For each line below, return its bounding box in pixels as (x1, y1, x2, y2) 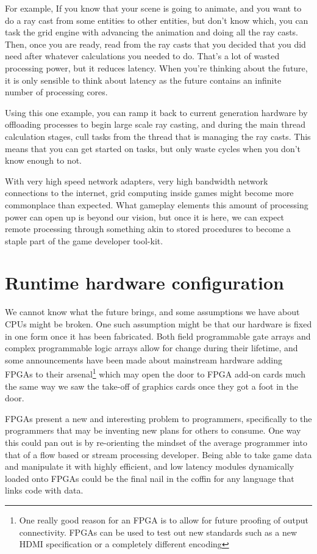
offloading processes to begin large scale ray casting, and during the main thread (5, 118, 305, 131)
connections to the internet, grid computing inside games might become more (5, 186, 294, 199)
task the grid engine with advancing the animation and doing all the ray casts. (5, 26, 298, 38)
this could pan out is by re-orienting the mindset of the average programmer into (5, 436, 307, 448)
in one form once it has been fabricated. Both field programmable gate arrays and (5, 329, 311, 342)
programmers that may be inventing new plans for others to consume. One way (5, 424, 301, 437)
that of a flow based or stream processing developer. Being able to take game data (5, 448, 312, 461)
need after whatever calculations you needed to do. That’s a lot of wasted (5, 49, 280, 62)
